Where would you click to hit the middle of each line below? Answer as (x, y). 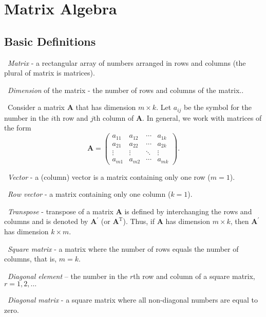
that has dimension (106, 107)
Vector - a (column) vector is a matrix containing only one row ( (109, 176)
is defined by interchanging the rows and (188, 211)
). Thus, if (139, 221)
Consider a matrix (36, 107)
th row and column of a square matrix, (194, 276)
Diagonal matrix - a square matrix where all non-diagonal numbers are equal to (133, 300)
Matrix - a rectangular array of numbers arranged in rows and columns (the (127, 62)
